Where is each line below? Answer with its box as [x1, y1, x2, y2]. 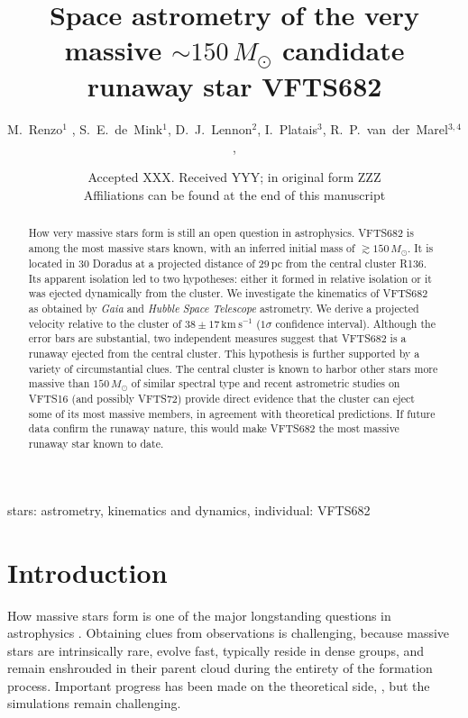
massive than [28, 376, 90, 391]
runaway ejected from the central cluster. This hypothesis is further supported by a [28, 345, 420, 360]
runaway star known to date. [28, 436, 164, 451]
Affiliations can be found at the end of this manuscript [83, 186, 386, 204]
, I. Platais [257, 120, 317, 139]
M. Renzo [7, 120, 63, 139]
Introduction [7, 553, 168, 590]
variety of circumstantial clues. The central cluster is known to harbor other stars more [28, 360, 438, 376]
